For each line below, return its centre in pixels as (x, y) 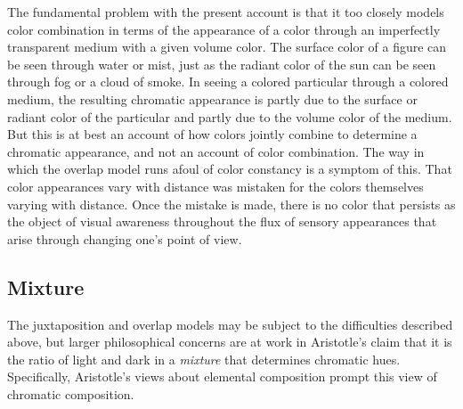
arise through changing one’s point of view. (125, 238)
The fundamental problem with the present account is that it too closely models (226, 12)
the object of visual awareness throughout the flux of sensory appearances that (222, 221)
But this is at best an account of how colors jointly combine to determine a (212, 134)
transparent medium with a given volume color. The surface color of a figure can (227, 47)
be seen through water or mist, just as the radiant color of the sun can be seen (222, 64)
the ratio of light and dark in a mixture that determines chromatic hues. (204, 359)
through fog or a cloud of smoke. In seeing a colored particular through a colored (228, 82)
